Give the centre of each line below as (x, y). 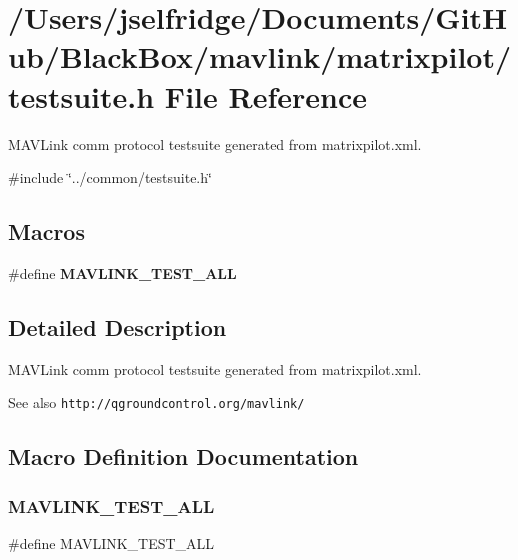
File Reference (265, 95)
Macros (46, 231)
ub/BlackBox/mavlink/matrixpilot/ (260, 56)
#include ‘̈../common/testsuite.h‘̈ (110, 177)
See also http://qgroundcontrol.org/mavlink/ (156, 402)
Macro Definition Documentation (183, 456)
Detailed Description (117, 326)
